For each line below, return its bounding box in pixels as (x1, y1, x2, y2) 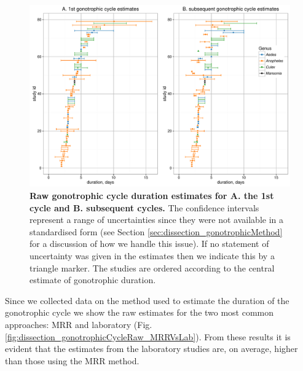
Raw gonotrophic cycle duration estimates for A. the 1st (30, 189, 274, 202)
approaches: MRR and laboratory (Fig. (5, 318, 152, 330)
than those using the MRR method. (5, 354, 140, 367)
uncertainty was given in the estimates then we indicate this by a (30, 249, 275, 262)
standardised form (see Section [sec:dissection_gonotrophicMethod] (30, 225, 283, 238)
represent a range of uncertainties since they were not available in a (30, 213, 283, 226)
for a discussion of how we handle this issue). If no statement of (30, 237, 269, 250)
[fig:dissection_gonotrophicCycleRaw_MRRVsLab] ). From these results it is (5, 330, 291, 343)
